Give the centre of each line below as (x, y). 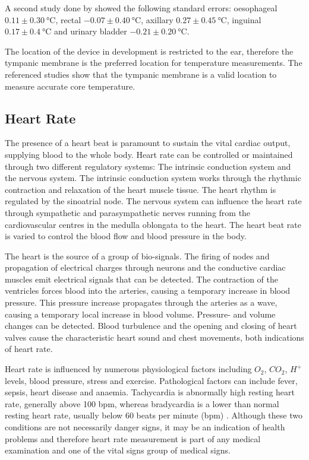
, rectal (68, 19)
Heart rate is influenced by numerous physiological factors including (128, 369)
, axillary (157, 19)
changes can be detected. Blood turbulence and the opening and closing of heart (151, 326)
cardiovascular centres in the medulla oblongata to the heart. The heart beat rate (153, 224)
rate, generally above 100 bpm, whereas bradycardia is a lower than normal (142, 403)
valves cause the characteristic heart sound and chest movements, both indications (154, 337)
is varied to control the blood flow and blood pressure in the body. (126, 236)
